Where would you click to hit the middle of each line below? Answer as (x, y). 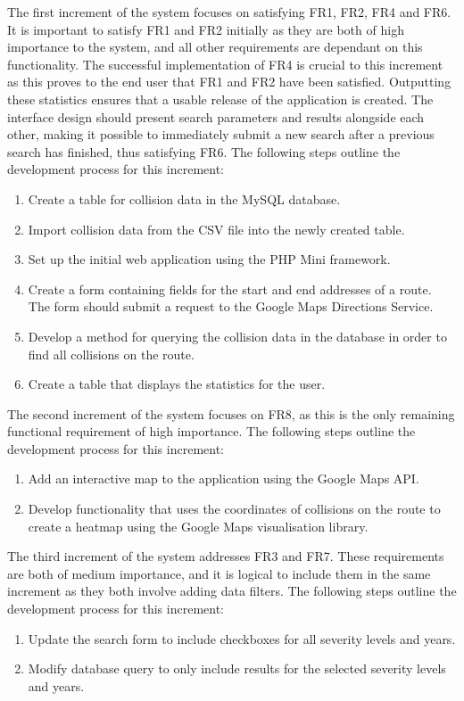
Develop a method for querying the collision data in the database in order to (237, 336)
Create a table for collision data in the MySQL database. (184, 198)
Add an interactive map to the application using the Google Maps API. (224, 478)
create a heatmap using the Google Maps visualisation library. (198, 526)
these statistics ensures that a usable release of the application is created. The (220, 99)
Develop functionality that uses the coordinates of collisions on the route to (234, 509)
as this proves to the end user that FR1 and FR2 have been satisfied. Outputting (229, 82)
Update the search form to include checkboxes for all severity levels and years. (242, 638)
